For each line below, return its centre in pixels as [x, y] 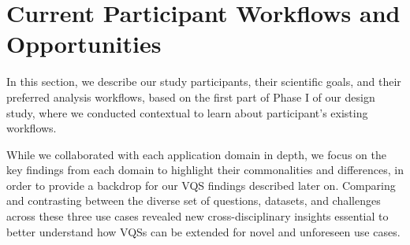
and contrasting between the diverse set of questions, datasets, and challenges [194, 200]
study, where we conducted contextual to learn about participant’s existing [187, 112]
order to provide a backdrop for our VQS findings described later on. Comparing [201, 185]
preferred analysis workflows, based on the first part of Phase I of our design [191, 97]
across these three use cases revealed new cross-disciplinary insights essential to [198, 216]
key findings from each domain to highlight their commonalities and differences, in [205, 170]
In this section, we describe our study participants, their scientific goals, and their [204, 82]
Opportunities [84, 44]
